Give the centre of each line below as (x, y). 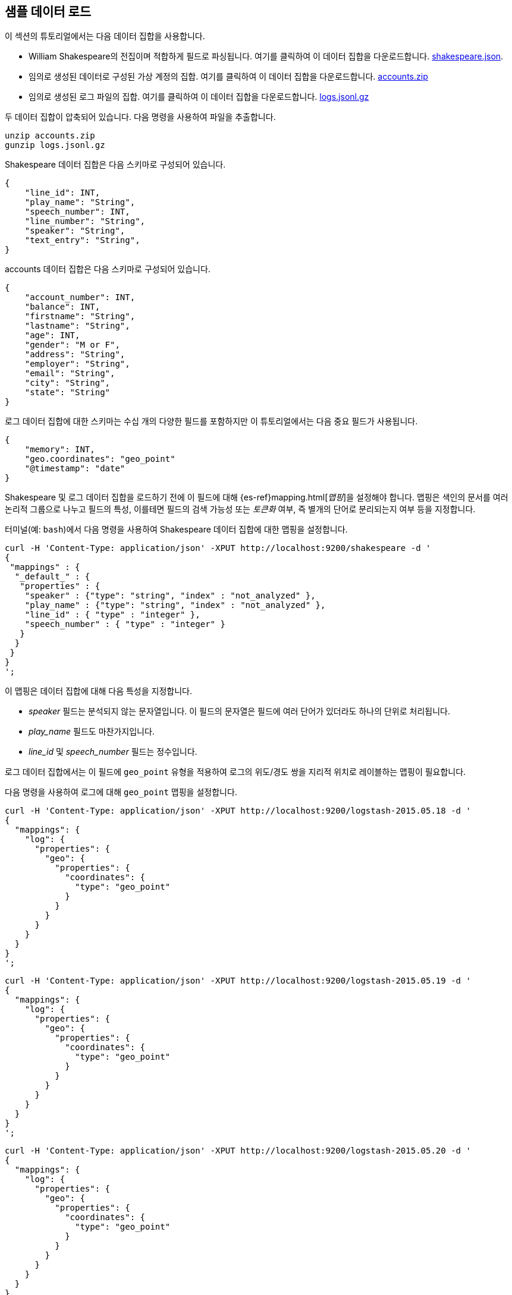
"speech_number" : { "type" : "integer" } (125, 624)
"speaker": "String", (75, 231)
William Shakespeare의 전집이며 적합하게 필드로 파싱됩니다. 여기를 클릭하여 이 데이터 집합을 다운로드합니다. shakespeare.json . (266, 56)
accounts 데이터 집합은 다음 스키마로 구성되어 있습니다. (108, 269)
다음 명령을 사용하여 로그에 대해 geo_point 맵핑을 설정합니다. (121, 792)
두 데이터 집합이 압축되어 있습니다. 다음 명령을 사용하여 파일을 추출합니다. (140, 117)
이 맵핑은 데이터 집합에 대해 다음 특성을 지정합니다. (98, 691)
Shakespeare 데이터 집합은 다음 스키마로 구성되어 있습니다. (115, 165)
